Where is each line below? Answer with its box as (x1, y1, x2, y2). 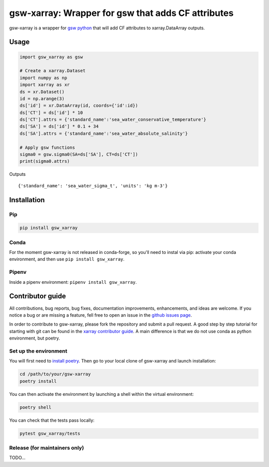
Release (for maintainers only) (9, 444, 84, 451)
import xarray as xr (19, 82, 70, 88)
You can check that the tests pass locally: (9, 417, 95, 423)
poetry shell (19, 404, 52, 410)
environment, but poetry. (9, 335, 60, 341)
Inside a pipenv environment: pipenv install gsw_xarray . (9, 279, 137, 285)
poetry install (19, 378, 57, 384)
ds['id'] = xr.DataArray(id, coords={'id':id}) (19, 103, 138, 109)
